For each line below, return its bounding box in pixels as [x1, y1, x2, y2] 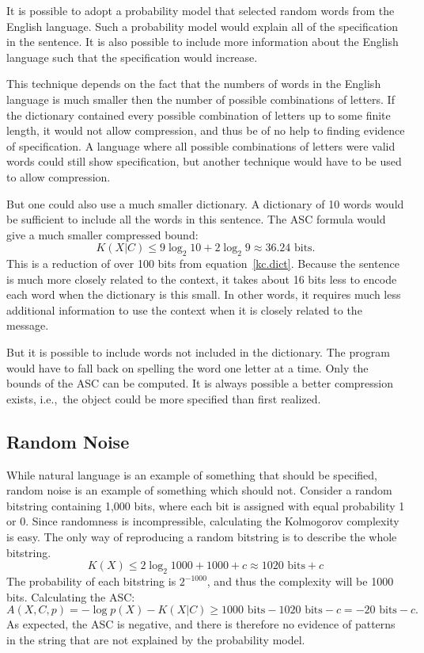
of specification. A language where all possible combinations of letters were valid [6, 137, 396, 154]
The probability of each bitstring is [6, 573, 176, 590]
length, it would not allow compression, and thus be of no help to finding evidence [6, 122, 405, 139]
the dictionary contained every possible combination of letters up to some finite [6, 106, 391, 123]
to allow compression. [6, 168, 111, 185]
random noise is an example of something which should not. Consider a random [6, 482, 392, 498]
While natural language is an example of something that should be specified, [6, 466, 377, 483]
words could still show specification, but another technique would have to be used [6, 153, 402, 170]
